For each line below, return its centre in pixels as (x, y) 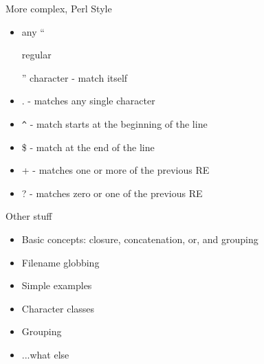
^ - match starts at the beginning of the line (114, 123)
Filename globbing (60, 262)
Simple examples (57, 285)
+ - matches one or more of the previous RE (115, 170)
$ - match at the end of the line (88, 147)
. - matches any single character (88, 101)
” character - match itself (75, 77)
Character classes (58, 308)
